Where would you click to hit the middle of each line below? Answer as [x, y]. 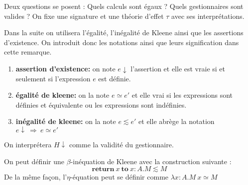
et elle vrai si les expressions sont [182, 95]
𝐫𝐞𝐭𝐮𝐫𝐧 [103, 169]
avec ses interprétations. [208, 16]
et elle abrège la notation [177, 121]
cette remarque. [28, 52]
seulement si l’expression [53, 78]
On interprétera [28, 144]
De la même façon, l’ [36, 177]
